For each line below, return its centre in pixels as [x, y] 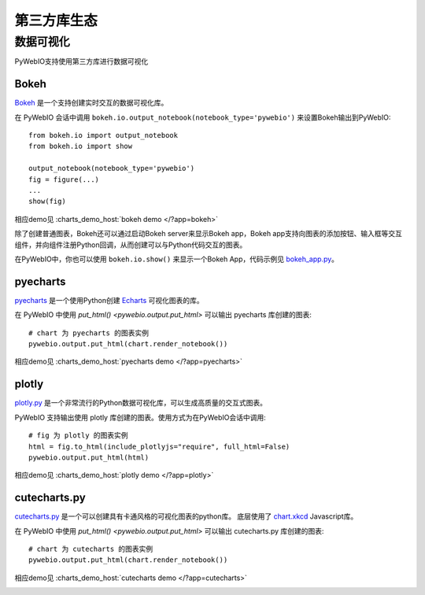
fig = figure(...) [64, 179]
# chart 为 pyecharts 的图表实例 [89, 333]
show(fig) [47, 201]
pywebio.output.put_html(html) [89, 457]
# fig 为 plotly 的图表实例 [79, 436]
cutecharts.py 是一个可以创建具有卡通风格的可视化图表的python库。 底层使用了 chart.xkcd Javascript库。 [186, 516]
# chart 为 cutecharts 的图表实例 [91, 549]
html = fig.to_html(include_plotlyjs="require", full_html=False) [159, 446]
